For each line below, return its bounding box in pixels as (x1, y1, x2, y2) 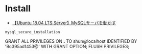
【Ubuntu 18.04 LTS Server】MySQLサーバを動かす (12, 20, 116, 26)
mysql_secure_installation (5, 29, 60, 34)
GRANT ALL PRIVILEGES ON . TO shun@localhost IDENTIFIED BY (5, 38, 137, 44)
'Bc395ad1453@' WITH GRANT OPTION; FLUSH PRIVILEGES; (5, 43, 130, 49)
